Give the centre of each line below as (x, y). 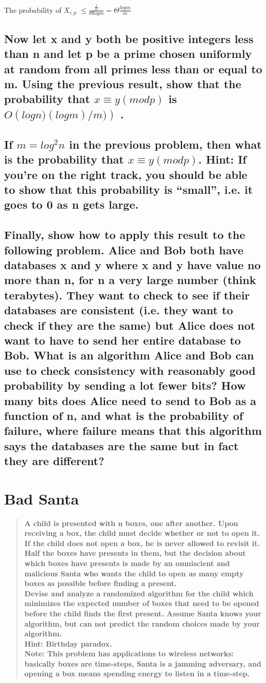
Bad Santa (42, 498)
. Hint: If (222, 159)
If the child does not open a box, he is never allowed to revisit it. (142, 543)
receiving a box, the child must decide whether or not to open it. (142, 533)
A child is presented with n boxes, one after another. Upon (131, 523)
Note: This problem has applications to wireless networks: (129, 654)
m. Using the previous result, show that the (123, 83)
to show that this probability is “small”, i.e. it (129, 189)
